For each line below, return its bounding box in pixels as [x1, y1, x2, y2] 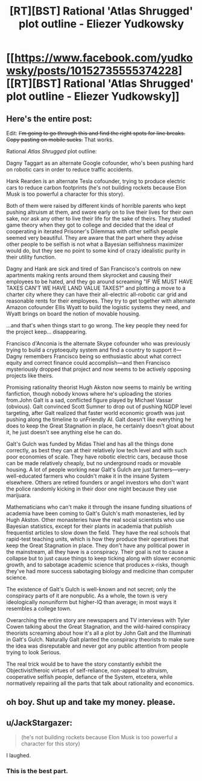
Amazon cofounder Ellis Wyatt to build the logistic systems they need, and [6, 304, 191, 310]
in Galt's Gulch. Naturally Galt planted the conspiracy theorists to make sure [6, 636, 195, 643]
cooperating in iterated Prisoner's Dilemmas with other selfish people [6, 228, 178, 235]
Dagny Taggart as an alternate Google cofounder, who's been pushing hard [6, 159, 194, 167]
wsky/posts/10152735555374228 [6, 64, 178, 78]
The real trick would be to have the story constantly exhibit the [6, 660, 162, 667]
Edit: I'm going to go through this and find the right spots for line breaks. [6, 130, 186, 137]
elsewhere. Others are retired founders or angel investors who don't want [6, 479, 189, 486]
